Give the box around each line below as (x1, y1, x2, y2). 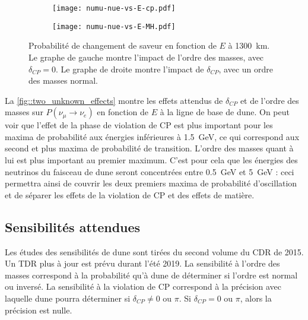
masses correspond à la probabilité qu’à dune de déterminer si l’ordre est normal (5, 268, 298, 281)
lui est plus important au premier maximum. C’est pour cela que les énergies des (5, 154, 298, 166)
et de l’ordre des (240, 94, 299, 106)
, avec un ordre (218, 62, 273, 75)
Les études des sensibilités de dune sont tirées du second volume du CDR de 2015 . (5, 245, 304, 258)
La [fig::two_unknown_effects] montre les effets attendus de (5, 94, 223, 106)
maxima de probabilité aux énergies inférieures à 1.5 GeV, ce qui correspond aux (5, 130, 300, 142)
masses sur (5, 106, 43, 118)
